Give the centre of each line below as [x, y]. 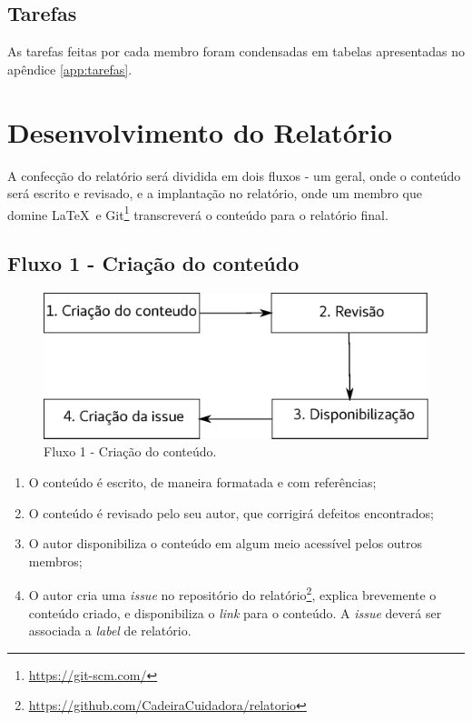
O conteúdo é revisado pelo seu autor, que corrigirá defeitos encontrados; [231, 512]
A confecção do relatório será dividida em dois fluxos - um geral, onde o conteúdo [234, 175]
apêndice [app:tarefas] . [70, 69]
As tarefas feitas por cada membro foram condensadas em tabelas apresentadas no [236, 51]
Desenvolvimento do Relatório [200, 131]
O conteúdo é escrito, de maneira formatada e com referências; [202, 482]
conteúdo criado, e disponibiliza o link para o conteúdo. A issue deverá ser [235, 612]
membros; [55, 561]
